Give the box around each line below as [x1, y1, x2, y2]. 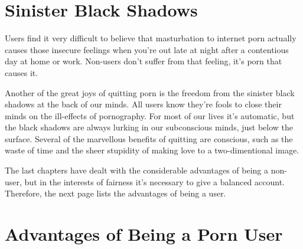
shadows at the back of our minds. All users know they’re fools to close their [5, 98, 282, 110]
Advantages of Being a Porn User [5, 222, 283, 246]
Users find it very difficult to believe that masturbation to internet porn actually [5, 32, 297, 44]
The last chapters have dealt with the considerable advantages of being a [5, 164, 269, 176]
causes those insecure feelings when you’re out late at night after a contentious [5, 43, 289, 55]
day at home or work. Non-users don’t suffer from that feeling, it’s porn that [5, 55, 282, 67]
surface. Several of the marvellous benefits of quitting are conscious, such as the [5, 132, 293, 145]
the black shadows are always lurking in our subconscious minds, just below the [5, 121, 294, 133]
